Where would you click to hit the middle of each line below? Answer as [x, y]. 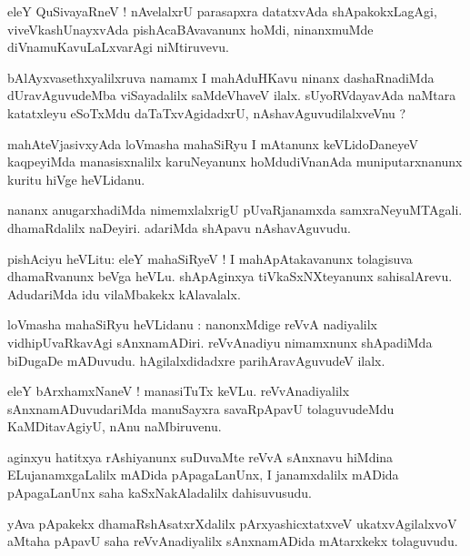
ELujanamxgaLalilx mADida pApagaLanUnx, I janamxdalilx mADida [203, 475]
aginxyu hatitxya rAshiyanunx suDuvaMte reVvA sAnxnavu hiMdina [200, 456]
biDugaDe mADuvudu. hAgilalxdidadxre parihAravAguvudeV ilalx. [196, 360]
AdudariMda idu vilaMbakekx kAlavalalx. [124, 293]
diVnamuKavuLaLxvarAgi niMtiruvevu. [118, 47]
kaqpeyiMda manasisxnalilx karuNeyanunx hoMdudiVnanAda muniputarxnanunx [235, 162]
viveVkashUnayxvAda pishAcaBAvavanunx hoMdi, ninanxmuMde [190, 29]
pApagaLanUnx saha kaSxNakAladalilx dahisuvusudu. [160, 493]
